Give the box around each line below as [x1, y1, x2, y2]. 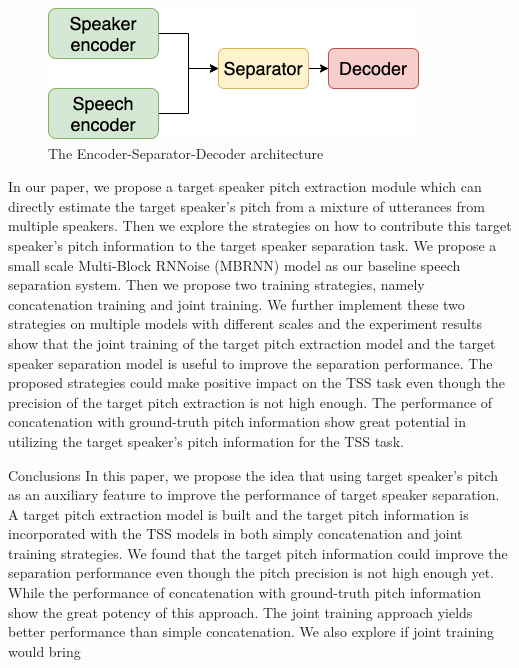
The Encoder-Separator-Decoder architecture [48, 142, 324, 163]
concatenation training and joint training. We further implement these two [8, 293, 465, 314]
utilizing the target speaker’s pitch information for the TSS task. [8, 430, 404, 451]
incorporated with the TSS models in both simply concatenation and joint [8, 523, 463, 544]
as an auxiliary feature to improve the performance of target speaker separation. [8, 484, 500, 505]
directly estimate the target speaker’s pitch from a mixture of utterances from [8, 195, 485, 216]
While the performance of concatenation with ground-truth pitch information [8, 582, 482, 603]
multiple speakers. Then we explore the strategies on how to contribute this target [8, 215, 512, 236]
